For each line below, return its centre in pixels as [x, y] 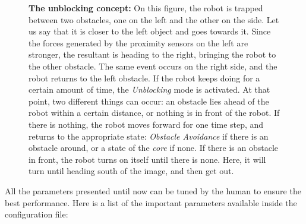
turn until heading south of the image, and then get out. [131, 171]
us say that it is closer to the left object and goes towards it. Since [150, 31]
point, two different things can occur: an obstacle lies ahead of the [149, 101]
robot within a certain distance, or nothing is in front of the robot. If [154, 113]
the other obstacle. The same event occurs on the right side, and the [153, 66]
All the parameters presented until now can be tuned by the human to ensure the [153, 190]
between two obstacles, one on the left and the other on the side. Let [154, 19]
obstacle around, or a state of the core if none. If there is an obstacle [154, 148]
